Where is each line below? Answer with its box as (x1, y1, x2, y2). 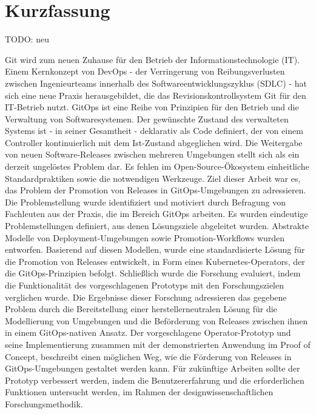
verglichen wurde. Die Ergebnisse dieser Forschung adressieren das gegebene (5, 290, 287, 303)
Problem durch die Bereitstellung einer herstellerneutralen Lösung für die (5, 302, 277, 315)
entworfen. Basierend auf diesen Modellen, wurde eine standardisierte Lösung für (5, 243, 305, 256)
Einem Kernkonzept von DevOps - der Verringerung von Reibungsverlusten (5, 65, 285, 78)
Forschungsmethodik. (5, 397, 83, 410)
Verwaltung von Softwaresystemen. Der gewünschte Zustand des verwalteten (5, 112, 289, 125)
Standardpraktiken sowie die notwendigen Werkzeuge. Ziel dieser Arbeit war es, (5, 172, 301, 184)
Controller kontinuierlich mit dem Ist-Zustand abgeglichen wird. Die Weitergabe (5, 136, 303, 149)
